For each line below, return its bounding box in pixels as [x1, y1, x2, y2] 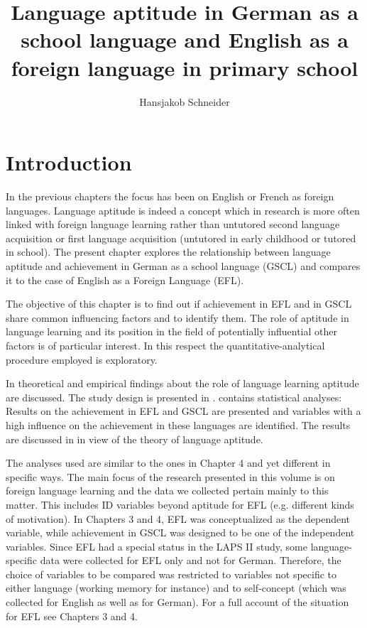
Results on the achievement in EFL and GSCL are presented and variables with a [6, 404, 361, 418]
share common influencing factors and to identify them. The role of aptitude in [6, 310, 349, 325]
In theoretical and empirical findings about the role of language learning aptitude [6, 376, 359, 391]
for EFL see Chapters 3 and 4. [6, 608, 138, 623]
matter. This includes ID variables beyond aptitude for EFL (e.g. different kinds [6, 497, 354, 511]
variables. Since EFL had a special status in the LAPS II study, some [6, 538, 307, 553]
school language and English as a [21, 25, 349, 54]
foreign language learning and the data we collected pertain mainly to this [6, 483, 329, 498]
